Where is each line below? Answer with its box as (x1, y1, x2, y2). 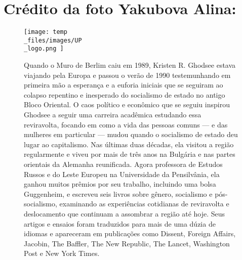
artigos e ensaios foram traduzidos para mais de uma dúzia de (24, 218, 216, 229)
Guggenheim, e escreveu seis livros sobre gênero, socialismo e (24, 188, 213, 199)
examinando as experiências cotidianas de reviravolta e (59, 198, 229, 209)
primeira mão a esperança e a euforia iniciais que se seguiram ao (24, 79, 223, 90)
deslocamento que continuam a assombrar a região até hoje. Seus (24, 208, 225, 219)
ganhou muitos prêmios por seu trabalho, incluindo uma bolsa (24, 179, 216, 189)
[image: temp (24, 28, 67, 36)
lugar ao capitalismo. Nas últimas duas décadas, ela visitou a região (24, 139, 234, 149)
